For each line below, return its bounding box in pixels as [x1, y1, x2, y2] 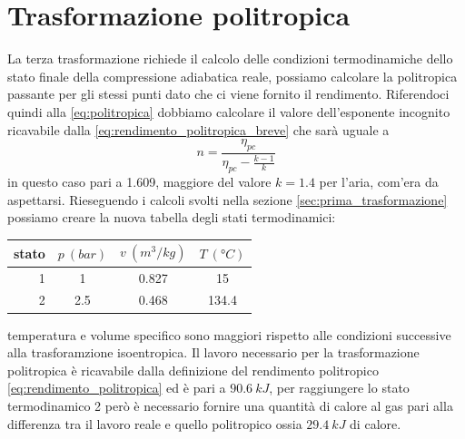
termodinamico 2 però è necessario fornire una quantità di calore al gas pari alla [7, 395, 453, 415]
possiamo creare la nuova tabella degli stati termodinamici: [7, 208, 336, 227]
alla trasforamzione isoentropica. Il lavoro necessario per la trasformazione [7, 343, 420, 362]
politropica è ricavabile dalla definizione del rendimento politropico [7, 360, 379, 379]
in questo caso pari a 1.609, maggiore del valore [7, 172, 272, 191]
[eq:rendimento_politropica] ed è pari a [7, 378, 226, 397]
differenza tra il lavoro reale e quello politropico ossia [7, 414, 302, 433]
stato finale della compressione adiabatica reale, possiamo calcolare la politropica [7, 66, 458, 85]
